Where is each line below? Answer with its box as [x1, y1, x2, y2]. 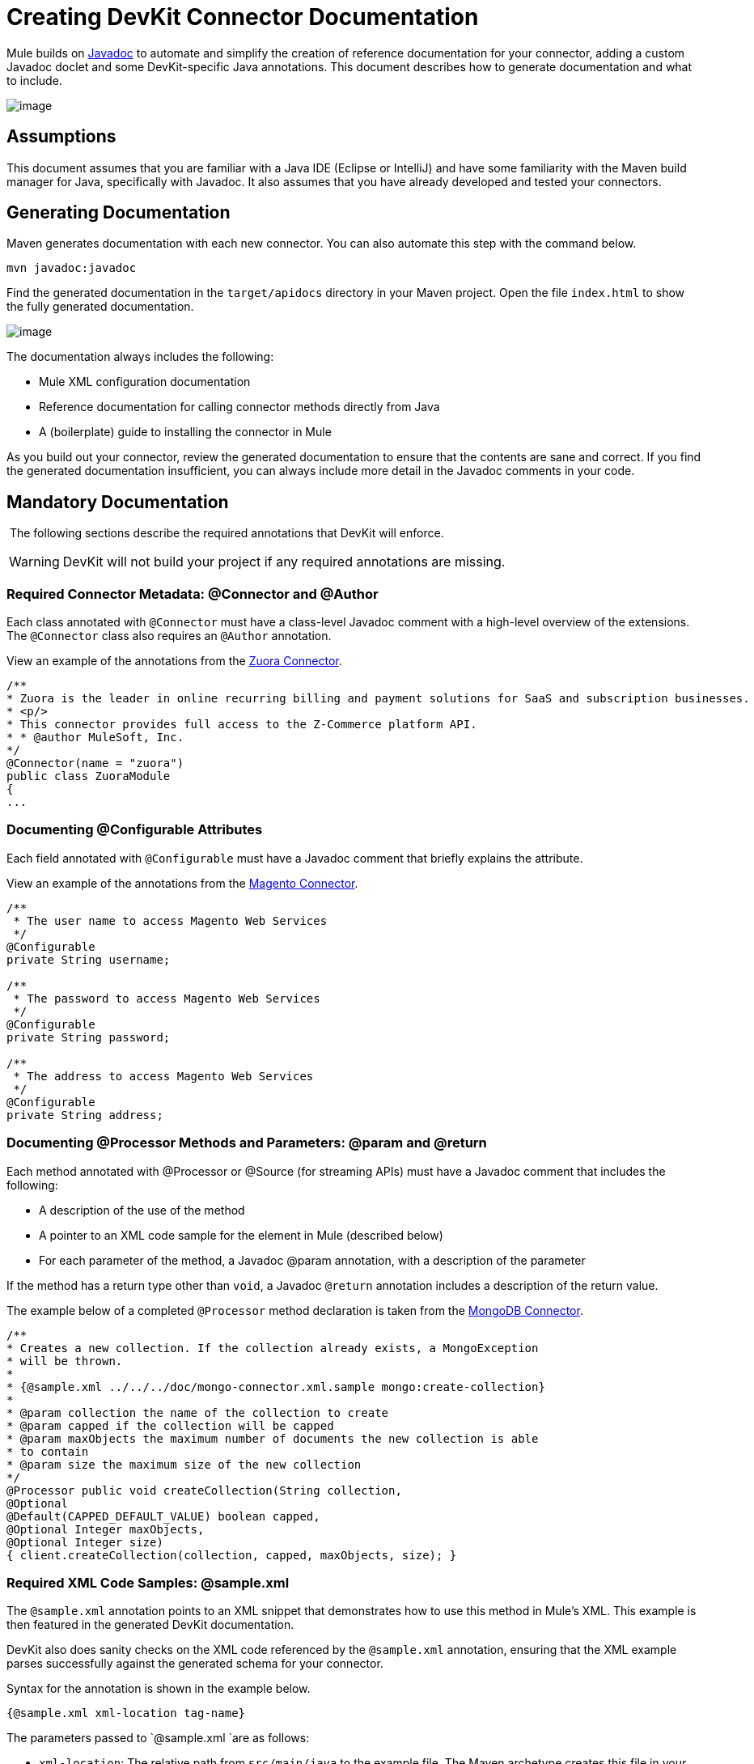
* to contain [6, 1444, 89, 1458]
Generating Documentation [6, 202, 231, 223]
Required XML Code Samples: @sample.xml [6, 1574, 290, 1591]
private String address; [6, 1108, 163, 1122]
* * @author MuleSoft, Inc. [6, 731, 184, 744]
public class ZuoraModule [6, 770, 171, 783]
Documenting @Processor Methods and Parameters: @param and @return [6, 1134, 487, 1151]
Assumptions [6, 126, 116, 147]
